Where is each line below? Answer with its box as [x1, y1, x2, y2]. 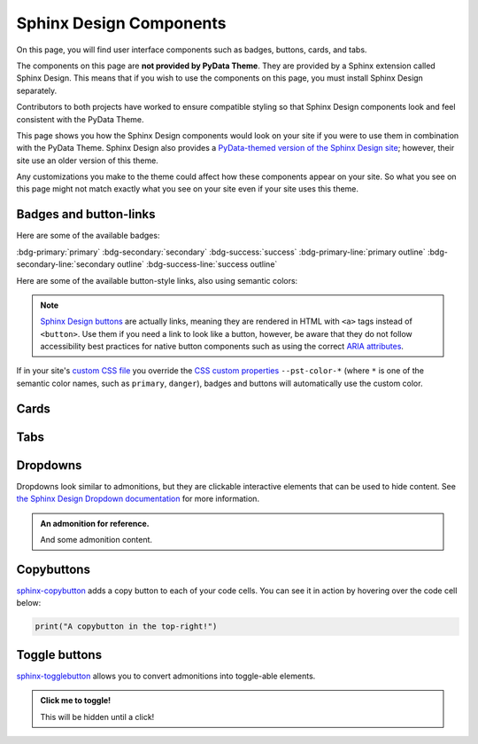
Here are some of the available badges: [16, 231, 160, 241]
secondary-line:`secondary [16, 259, 115, 270]
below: [16, 598, 42, 608]
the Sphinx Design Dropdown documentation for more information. [16, 493, 260, 505]
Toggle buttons [16, 647, 102, 662]
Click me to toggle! [40, 695, 112, 706]
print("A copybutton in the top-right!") [35, 622, 218, 631]
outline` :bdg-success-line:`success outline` [116, 259, 278, 270]
